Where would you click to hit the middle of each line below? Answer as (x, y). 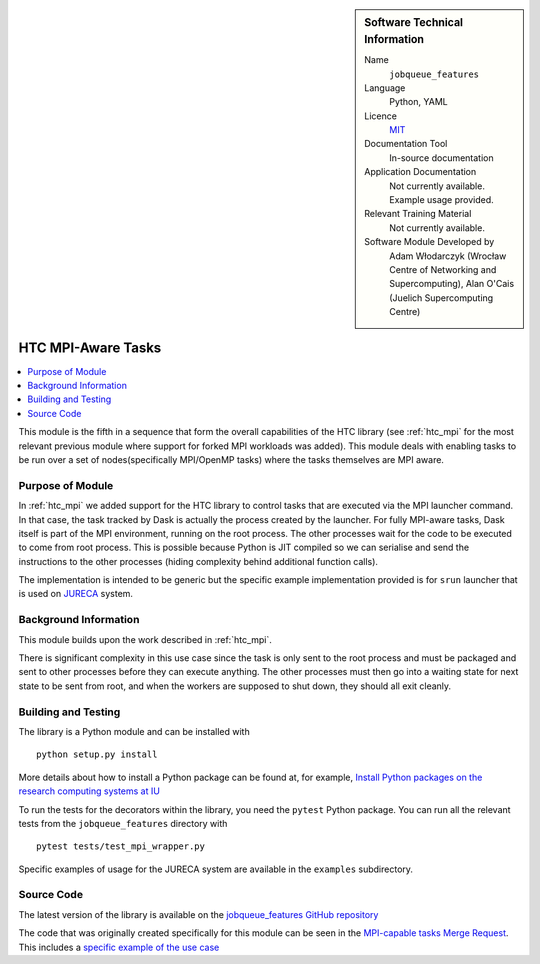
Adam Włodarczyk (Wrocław (448, 256)
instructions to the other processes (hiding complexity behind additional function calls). (198, 561)
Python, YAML (419, 102)
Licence (380, 116)
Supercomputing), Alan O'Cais (452, 284)
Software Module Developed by (429, 242)
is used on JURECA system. (76, 594)
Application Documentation (420, 172)
